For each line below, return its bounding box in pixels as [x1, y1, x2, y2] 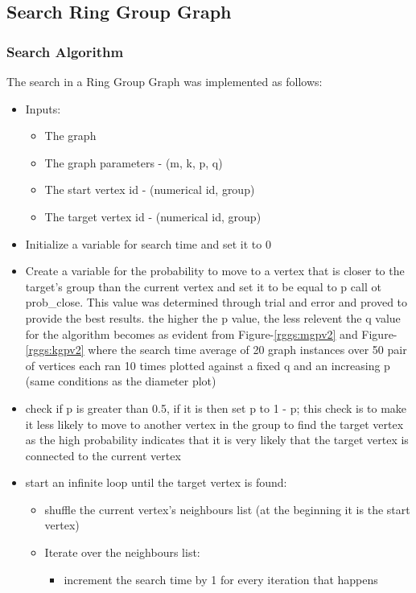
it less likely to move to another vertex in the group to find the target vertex [25, 415, 404, 432]
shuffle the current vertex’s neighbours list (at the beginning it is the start [44, 500, 410, 517]
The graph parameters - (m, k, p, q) [44, 154, 223, 171]
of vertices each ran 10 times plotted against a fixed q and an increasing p [25, 356, 390, 373]
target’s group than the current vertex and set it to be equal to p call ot [25, 278, 381, 294]
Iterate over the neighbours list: [44, 544, 200, 561]
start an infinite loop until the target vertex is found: [25, 474, 287, 491]
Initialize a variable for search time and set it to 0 [25, 235, 271, 252]
